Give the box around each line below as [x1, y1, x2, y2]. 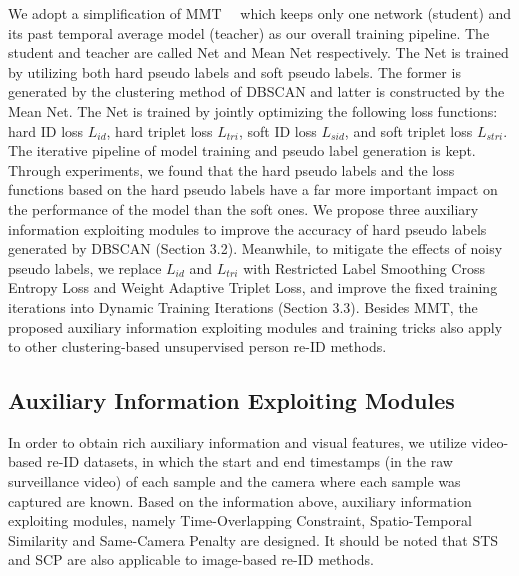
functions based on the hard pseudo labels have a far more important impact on [8, 179, 498, 200]
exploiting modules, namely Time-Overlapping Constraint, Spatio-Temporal [8, 510, 472, 531]
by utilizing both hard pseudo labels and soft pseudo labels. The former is [8, 61, 461, 82]
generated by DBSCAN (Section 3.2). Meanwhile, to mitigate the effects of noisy [8, 238, 503, 259]
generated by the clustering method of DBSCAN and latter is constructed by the [8, 81, 505, 102]
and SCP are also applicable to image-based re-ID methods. [8, 549, 374, 570]
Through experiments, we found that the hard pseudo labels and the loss [8, 159, 455, 180]
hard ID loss [8, 120, 84, 141]
